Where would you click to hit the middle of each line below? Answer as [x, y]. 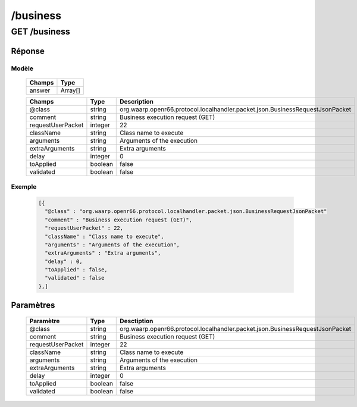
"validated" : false [75, 278]
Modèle [22, 68]
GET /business [41, 32]
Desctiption [137, 321]
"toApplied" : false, [76, 270]
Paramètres [33, 306]
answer [40, 90]
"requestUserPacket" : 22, [84, 228]
